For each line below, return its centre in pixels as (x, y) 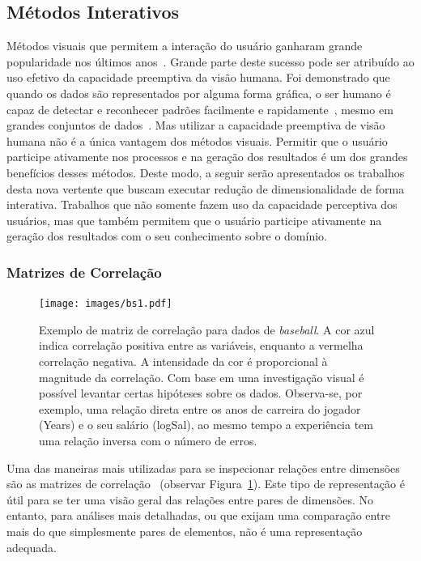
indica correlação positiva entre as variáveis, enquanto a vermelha (201, 345)
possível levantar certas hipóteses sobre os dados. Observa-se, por (201, 393)
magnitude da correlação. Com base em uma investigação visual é (202, 377)
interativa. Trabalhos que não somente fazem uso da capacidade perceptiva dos (202, 204)
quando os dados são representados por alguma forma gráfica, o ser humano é (199, 93)
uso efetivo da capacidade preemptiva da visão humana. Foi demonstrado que (198, 77)
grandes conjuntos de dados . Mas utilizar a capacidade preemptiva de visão (196, 125)
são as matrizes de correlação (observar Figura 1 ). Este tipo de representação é (206, 484)
